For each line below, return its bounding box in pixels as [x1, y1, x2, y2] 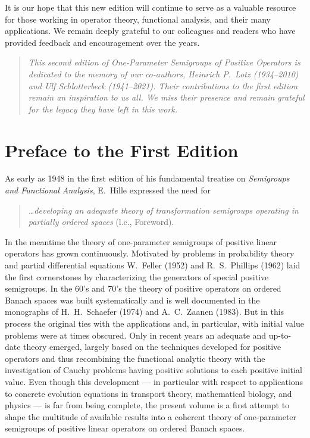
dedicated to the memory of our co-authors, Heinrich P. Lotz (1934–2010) [28, 67, 299, 80]
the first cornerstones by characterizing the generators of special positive [5, 270, 269, 283]
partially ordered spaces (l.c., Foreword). [28, 215, 174, 228]
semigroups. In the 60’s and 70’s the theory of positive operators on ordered [5, 282, 281, 295]
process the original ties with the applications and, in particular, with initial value [5, 317, 304, 329]
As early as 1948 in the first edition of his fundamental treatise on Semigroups [5, 172, 290, 184]
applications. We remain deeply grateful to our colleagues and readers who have [5, 24, 296, 37]
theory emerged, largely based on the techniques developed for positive [23, 340, 281, 353]
